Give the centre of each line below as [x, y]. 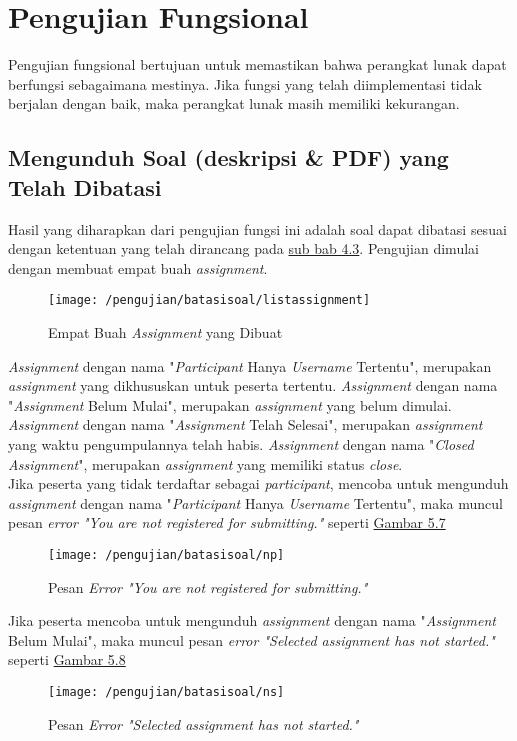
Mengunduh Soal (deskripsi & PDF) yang [228, 157]
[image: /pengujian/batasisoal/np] [166, 554]
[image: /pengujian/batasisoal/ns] [166, 691]
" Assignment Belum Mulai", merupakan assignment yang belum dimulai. [230, 404]
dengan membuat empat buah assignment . [138, 267]
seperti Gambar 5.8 [67, 659]
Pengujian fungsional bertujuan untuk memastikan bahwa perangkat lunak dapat [257, 64]
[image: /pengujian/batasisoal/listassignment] [209, 300]
